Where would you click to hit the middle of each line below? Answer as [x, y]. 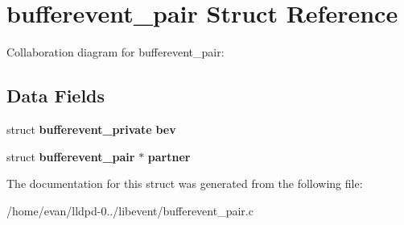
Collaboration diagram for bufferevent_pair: [115, 52]
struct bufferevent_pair [71, 156]
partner [169, 156]
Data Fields [56, 96]
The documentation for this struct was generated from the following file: [185, 183]
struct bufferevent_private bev [91, 129]
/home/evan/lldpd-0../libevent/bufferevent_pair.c [130, 210]
